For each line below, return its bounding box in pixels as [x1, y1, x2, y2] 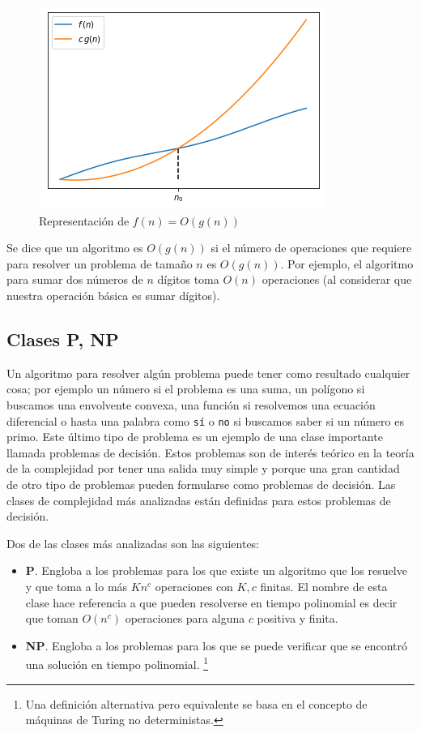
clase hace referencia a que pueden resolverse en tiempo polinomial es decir [25, 594, 398, 611]
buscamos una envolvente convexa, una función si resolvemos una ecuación [6, 396, 376, 413]
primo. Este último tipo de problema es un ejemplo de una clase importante [6, 428, 383, 445]
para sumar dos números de [6, 271, 143, 288]
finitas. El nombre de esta [260, 577, 388, 594]
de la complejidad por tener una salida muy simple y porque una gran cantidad [6, 460, 400, 477]
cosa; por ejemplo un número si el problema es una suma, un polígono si [6, 380, 365, 397]
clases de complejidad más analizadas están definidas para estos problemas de [6, 491, 391, 508]
